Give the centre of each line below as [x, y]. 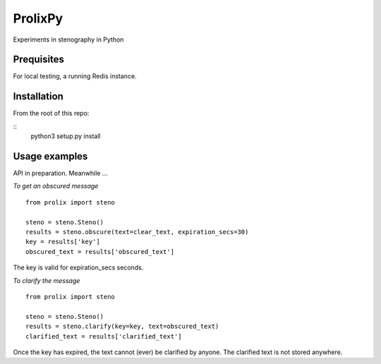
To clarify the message [47, 280]
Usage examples [50, 156]
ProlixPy [38, 18]
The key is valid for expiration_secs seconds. [78, 267]
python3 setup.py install [66, 136]
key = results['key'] [63, 242]
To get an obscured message [56, 186]
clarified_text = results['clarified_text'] [104, 336]
